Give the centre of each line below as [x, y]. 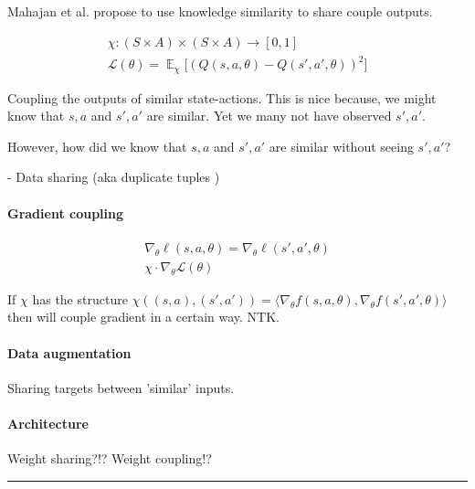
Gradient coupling [66, 213]
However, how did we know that [97, 146]
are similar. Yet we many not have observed [269, 116]
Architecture [48, 424]
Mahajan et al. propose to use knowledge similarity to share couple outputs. [220, 11]
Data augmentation [69, 352]
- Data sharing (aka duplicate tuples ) [114, 177]
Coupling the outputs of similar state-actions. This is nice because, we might [222, 97]
